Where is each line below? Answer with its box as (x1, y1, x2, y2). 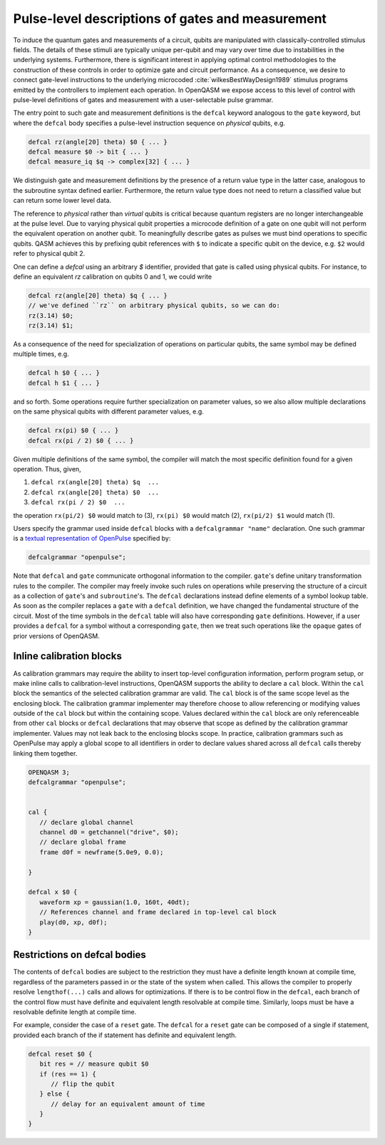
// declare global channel (39, 818, 134, 826)
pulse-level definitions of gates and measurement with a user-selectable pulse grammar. (13, 95, 274, 104)
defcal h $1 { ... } (28, 379, 100, 387)
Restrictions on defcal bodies (13, 949, 146, 961)
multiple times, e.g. (13, 350, 69, 359)
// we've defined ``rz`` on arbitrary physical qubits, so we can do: (28, 301, 281, 310)
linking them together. (13, 749, 78, 757)
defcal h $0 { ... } (28, 369, 100, 377)
